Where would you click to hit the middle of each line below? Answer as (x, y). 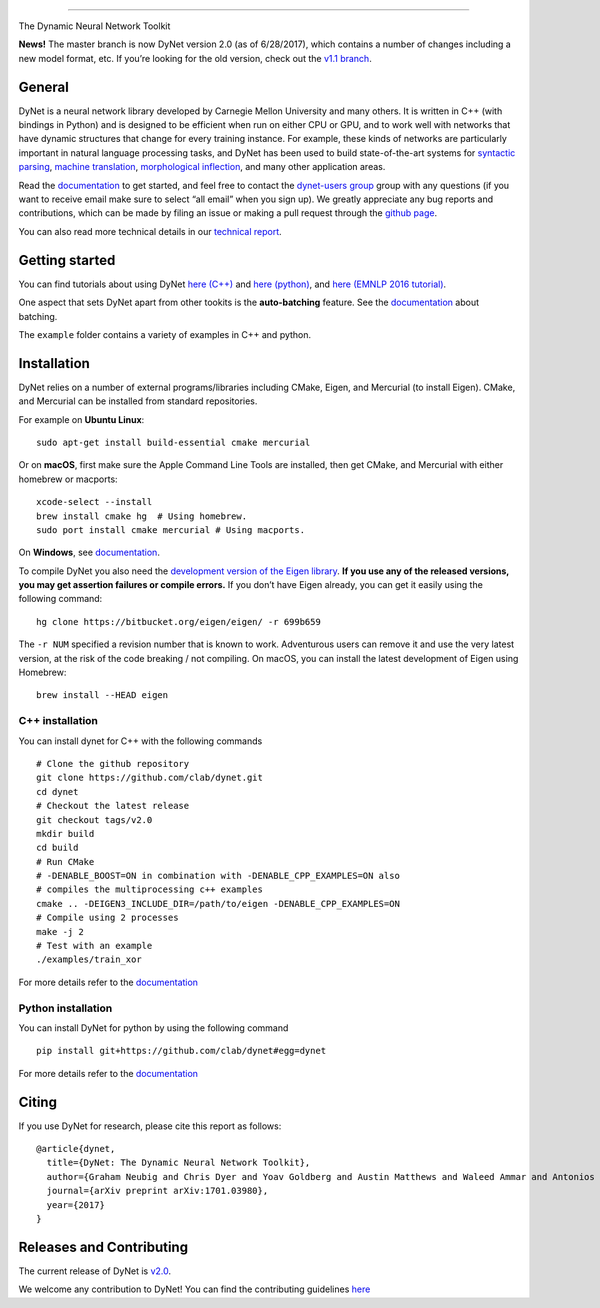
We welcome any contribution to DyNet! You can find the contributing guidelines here (194, 1289)
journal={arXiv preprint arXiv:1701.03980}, (157, 1191)
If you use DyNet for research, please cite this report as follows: (150, 1126)
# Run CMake (65, 861)
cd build (57, 848)
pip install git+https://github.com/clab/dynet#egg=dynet (181, 1051)
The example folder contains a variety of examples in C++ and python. (165, 334)
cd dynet (57, 791)
